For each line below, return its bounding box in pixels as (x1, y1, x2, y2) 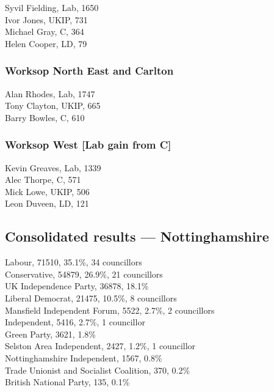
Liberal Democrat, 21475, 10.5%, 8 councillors (5, 291, 177, 304)
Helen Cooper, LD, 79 (5, 37, 87, 50)
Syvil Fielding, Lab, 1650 (5, 1, 99, 13)
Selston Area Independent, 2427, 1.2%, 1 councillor (5, 339, 196, 352)
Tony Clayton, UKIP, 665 (5, 99, 101, 112)
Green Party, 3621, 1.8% (5, 327, 96, 340)
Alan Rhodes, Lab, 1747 (5, 87, 95, 100)
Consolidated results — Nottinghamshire (5, 227, 269, 246)
